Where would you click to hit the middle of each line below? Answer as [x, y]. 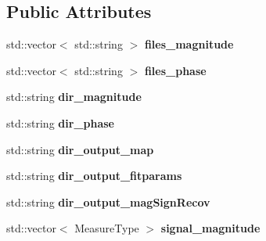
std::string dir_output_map [80, 149]
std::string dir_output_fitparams [94, 176]
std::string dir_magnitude [74, 97]
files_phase [175, 70]
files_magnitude [189, 44]
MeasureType [107, 228]
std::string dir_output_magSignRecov [108, 201]
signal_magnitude [210, 228]
